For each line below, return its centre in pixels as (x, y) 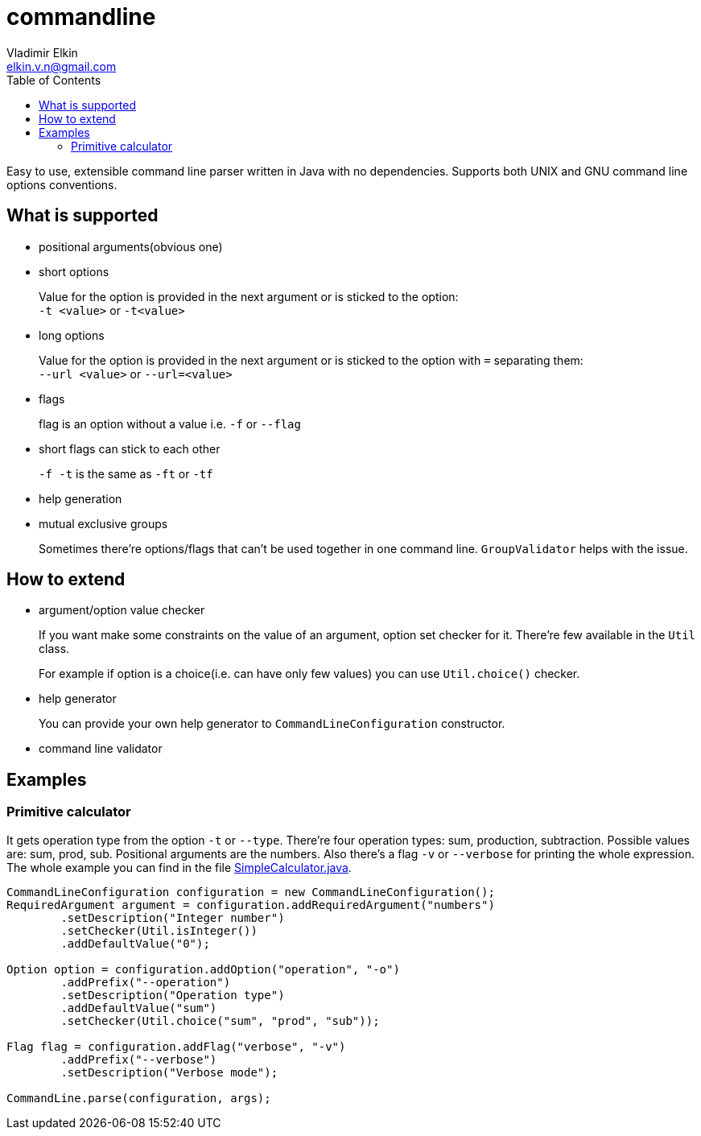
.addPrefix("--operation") (146, 982)
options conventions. (62, 184)
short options (74, 271)
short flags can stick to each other (130, 448)
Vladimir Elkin (42, 52)
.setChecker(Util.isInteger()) (159, 930)
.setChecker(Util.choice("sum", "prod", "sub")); (220, 1020)
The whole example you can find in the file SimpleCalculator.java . (179, 867)
